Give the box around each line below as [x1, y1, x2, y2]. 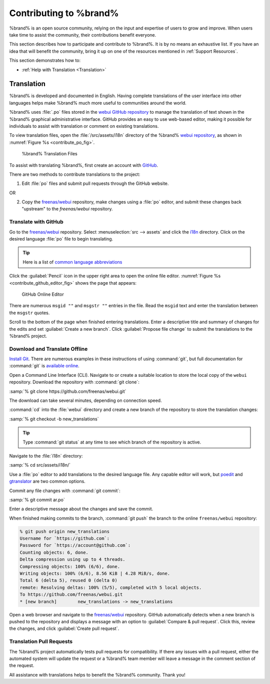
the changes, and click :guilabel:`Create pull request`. [9, 625, 119, 631]
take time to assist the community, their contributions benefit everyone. [9, 32, 156, 38]
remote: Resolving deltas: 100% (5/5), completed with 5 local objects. [19, 584, 202, 590]
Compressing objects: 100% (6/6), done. [19, 564, 120, 569]
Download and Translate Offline [9, 345, 88, 352]
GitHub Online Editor [21, 291, 64, 297]
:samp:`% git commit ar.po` [9, 497, 65, 503]
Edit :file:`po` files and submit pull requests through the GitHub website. [21, 180, 169, 186]
